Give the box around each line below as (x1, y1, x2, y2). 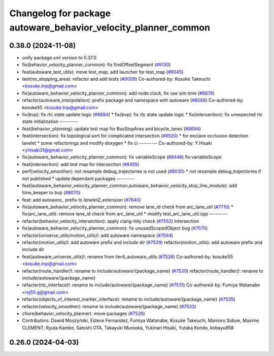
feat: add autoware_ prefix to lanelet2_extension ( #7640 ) (22, 197, 142, 203)
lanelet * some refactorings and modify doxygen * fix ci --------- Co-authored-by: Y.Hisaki (22, 140, 213, 146)
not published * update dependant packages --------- (22, 175, 135, 181)
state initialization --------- (22, 118, 79, 124)
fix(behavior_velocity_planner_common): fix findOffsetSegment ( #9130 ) (22, 61, 171, 68)
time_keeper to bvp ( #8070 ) (22, 189, 81, 196)
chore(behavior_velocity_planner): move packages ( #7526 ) (22, 310, 145, 316)
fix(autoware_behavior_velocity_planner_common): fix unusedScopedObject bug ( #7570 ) (22, 225, 208, 231)
